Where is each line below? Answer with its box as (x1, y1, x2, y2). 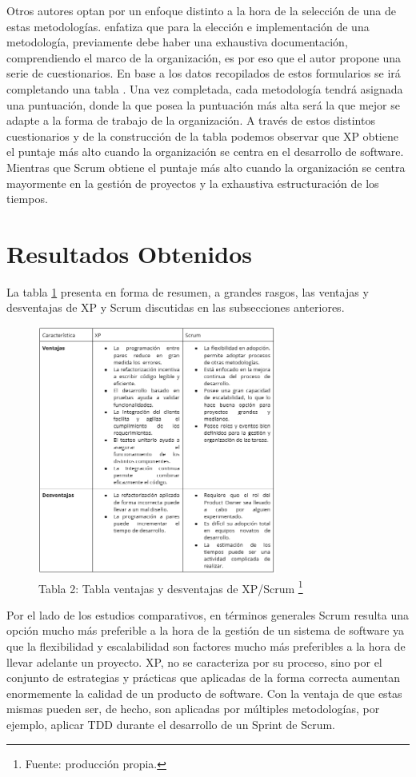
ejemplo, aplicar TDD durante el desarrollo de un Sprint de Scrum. (6, 715, 336, 732)
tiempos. (6, 190, 48, 207)
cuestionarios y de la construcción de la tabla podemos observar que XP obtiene (6, 127, 398, 144)
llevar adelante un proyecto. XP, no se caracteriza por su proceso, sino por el (6, 653, 382, 670)
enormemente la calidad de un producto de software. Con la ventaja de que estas (6, 684, 402, 701)
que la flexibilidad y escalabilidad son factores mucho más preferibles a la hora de (6, 638, 406, 655)
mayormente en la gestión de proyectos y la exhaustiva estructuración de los (6, 174, 379, 191)
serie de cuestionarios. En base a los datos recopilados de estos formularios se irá (6, 65, 401, 82)
